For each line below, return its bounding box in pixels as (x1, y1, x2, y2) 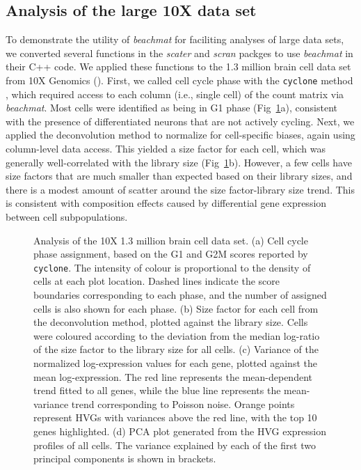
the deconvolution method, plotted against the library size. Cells (33, 315, 308, 329)
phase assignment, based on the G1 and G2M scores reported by (33, 246, 308, 261)
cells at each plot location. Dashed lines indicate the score (33, 274, 280, 288)
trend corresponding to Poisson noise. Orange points (71, 396, 295, 411)
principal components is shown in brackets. (33, 451, 216, 466)
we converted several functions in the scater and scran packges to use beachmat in (6, 45, 353, 60)
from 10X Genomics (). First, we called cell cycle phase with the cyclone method (6, 72, 353, 87)
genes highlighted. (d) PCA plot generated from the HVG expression (33, 423, 327, 438)
